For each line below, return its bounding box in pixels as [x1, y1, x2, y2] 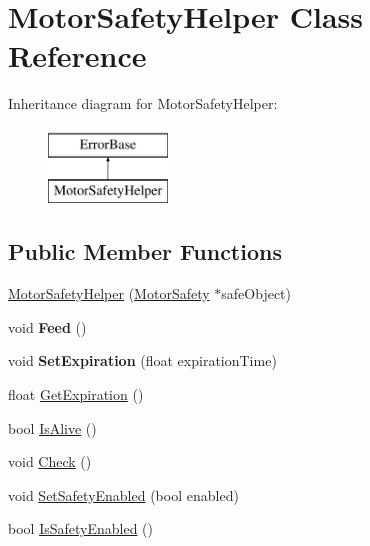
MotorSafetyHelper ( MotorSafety [8, 283, 210, 304]
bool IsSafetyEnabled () [8, 518, 153, 539]
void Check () [8, 451, 92, 472]
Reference [8, 35, 147, 76]
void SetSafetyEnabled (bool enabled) [8, 484, 239, 505]
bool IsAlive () [8, 417, 97, 438]
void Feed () [8, 316, 87, 337]
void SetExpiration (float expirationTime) [8, 350, 277, 371]
